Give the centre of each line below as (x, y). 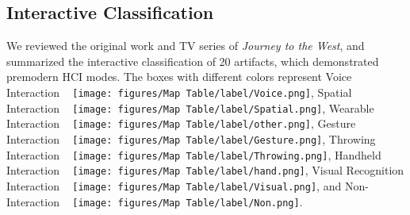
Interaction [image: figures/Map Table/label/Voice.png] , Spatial (179, 92)
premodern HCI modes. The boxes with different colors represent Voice (179, 77)
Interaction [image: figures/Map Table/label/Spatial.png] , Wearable (190, 107)
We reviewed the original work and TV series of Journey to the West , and (186, 46)
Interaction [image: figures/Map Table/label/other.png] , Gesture (181, 123)
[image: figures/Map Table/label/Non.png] (186, 203)
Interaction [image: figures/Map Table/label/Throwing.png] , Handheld (194, 154)
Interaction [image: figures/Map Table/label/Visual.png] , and (174, 185)
